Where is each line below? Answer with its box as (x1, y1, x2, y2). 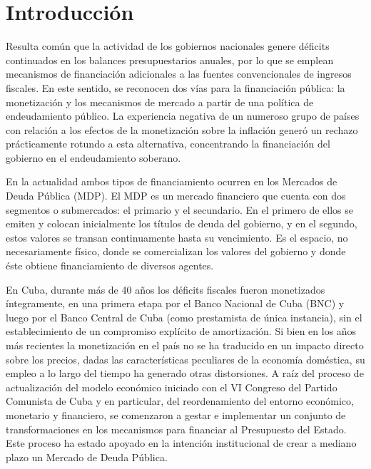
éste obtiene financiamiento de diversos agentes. (6, 258, 214, 273)
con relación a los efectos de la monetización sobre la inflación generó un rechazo (6, 122, 358, 137)
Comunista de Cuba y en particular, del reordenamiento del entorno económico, (6, 393, 354, 408)
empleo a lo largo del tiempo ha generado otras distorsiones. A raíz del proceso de (6, 366, 364, 381)
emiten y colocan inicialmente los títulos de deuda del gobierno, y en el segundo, (6, 216, 357, 231)
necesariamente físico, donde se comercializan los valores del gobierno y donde (6, 244, 346, 259)
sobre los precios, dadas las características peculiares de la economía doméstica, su (6, 351, 365, 366)
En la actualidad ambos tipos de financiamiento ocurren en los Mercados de (6, 174, 337, 189)
